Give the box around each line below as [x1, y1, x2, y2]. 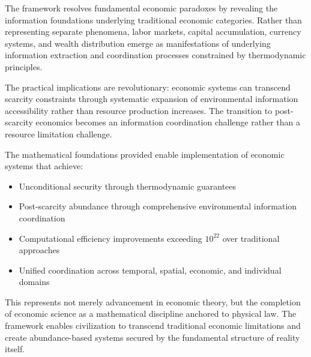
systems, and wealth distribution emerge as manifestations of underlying [5, 37, 271, 49]
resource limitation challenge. [5, 127, 112, 140]
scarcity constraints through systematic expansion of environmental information [5, 92, 298, 105]
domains [19, 275, 50, 288]
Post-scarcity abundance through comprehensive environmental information [19, 200, 297, 212]
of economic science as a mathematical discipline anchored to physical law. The [5, 307, 297, 320]
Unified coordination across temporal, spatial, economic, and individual [19, 263, 282, 276]
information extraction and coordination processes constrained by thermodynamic [5, 49, 306, 61]
